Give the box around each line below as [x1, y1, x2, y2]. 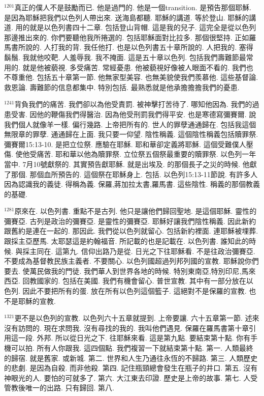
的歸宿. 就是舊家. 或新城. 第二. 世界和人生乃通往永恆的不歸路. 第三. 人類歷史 [4, 352, 258, 363]
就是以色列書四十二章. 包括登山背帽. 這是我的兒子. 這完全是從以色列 [29, 22, 256, 33]
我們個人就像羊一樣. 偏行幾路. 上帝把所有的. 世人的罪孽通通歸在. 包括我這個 [4, 119, 256, 129]
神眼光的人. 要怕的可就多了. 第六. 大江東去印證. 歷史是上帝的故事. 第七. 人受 [4, 372, 258, 383]
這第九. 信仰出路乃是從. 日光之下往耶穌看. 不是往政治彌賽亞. [55, 245, 255, 256]
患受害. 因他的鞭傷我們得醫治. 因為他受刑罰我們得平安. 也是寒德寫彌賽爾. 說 [4, 108, 256, 119]
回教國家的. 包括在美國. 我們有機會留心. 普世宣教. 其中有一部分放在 [22, 275, 246, 286]
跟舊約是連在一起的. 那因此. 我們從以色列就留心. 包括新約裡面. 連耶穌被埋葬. [4, 225, 258, 236]
